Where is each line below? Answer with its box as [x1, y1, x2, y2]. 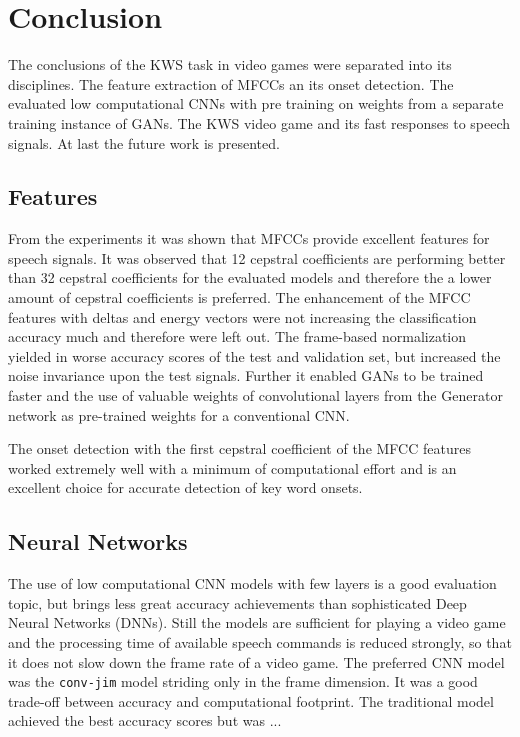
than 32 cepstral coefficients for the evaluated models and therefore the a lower [8, 267, 492, 288]
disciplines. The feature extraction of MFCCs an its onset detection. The [8, 73, 454, 94]
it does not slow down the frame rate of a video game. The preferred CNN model [8, 651, 505, 672]
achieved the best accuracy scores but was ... [8, 710, 282, 731]
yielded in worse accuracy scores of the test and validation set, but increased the [8, 345, 501, 366]
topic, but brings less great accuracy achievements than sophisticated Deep [8, 592, 467, 613]
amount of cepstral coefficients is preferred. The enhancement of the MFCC [8, 287, 471, 308]
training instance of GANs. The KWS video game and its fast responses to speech [8, 112, 511, 133]
